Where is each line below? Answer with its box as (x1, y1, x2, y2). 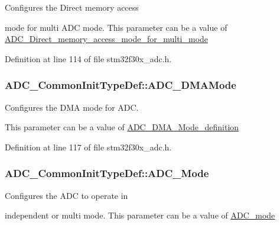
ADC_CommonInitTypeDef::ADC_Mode (5, 166, 209, 181)
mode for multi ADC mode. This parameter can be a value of (5, 21, 227, 33)
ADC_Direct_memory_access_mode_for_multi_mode (5, 33, 209, 45)
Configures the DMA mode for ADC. (5, 101, 139, 113)
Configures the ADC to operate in (5, 189, 128, 201)
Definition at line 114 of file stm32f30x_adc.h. (5, 52, 172, 65)
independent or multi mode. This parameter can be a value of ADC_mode (5, 209, 275, 221)
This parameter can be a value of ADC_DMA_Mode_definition (5, 121, 239, 133)
